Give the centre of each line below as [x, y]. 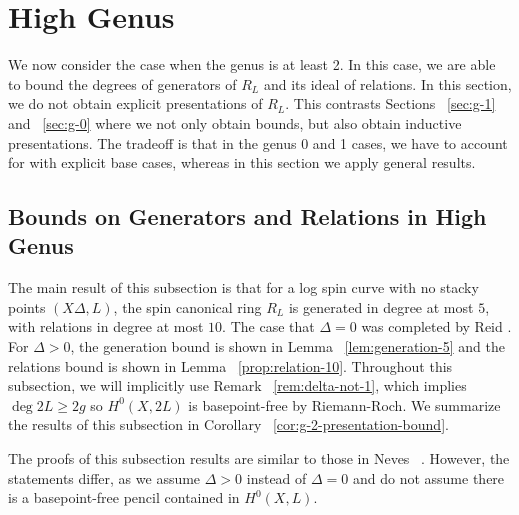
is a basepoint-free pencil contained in [124, 497]
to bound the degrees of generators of [122, 83]
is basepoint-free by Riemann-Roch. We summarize [344, 404]
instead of [276, 477]
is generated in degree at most [381, 306]
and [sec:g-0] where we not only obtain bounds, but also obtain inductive [235, 122]
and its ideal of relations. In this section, [387, 83]
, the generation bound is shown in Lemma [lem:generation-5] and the [287, 346]
